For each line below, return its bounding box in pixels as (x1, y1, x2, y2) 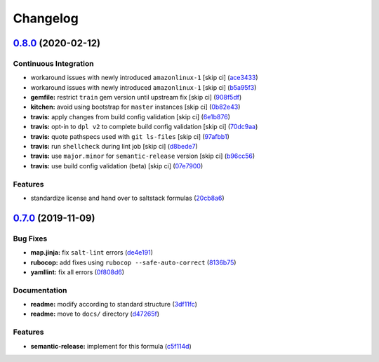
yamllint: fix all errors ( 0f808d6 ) (30, 267, 125, 276)
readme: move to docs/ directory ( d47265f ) (30, 309, 160, 319)
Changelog (13, 11, 79, 26)
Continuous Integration (13, 58, 94, 68)
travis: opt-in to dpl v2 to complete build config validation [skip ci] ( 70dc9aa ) (30, 123, 258, 131)
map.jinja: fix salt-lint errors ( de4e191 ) (30, 248, 154, 257)
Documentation (13, 285, 67, 295)
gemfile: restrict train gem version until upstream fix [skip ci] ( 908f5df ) (30, 93, 242, 102)
